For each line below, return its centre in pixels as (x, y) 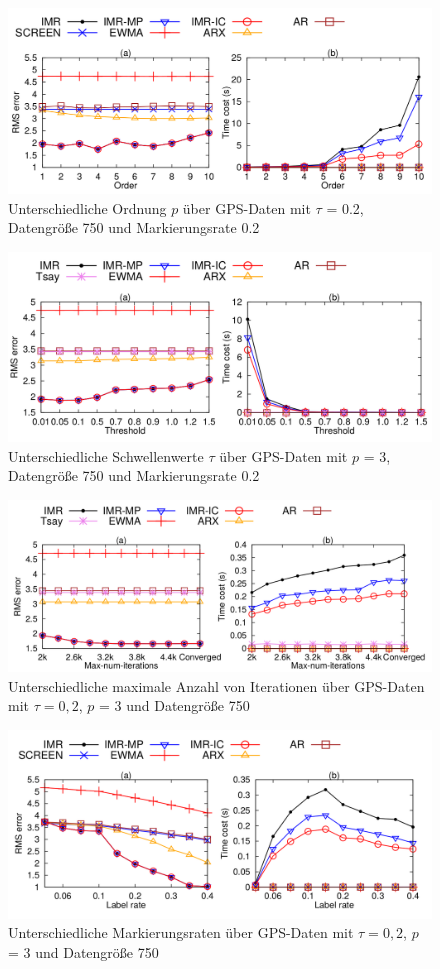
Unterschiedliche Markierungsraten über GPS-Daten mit (181, 932)
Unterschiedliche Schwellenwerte (106, 455)
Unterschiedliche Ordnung (87, 207)
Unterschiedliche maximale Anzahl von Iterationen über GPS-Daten (216, 685)
